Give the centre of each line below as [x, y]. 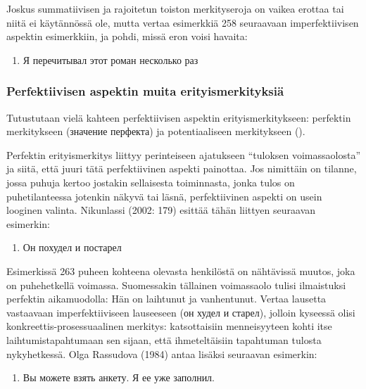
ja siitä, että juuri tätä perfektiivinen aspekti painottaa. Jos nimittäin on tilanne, [182, 168]
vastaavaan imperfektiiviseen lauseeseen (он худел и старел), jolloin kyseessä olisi [181, 312]
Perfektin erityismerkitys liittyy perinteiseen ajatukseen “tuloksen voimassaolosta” [184, 154]
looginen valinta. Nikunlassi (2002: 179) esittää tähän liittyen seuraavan [161, 210]
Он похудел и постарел [72, 247]
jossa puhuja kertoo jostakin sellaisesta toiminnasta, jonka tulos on [151, 182]
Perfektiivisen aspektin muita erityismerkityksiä [145, 91]
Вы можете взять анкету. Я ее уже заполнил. [119, 377]
